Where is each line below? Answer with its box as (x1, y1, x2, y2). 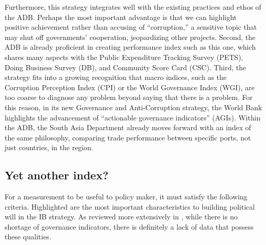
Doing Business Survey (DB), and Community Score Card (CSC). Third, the (5, 62, 246, 72)
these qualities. (5, 231, 51, 242)
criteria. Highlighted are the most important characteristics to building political (5, 201, 255, 212)
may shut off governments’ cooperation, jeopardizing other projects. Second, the (5, 31, 256, 42)
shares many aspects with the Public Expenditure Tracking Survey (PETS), (5, 51, 243, 62)
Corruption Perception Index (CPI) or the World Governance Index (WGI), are (5, 81, 255, 92)
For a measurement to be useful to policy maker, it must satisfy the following (5, 191, 248, 202)
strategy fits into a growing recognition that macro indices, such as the (5, 72, 227, 83)
